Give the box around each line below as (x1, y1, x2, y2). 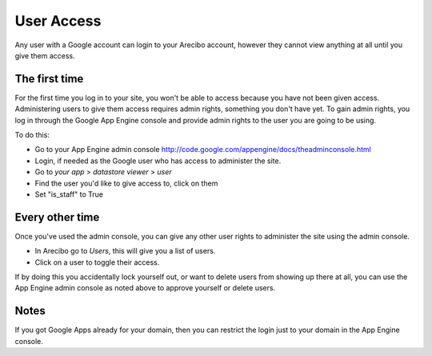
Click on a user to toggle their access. (34, 257, 160, 267)
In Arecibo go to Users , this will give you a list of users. (34, 246, 216, 256)
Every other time (14, 210, 100, 224)
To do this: (14, 130, 50, 140)
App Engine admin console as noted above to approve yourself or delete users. (14, 283, 276, 293)
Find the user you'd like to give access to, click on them (34, 178, 218, 188)
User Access (14, 12, 102, 30)
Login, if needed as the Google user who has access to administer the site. (34, 156, 282, 166)
